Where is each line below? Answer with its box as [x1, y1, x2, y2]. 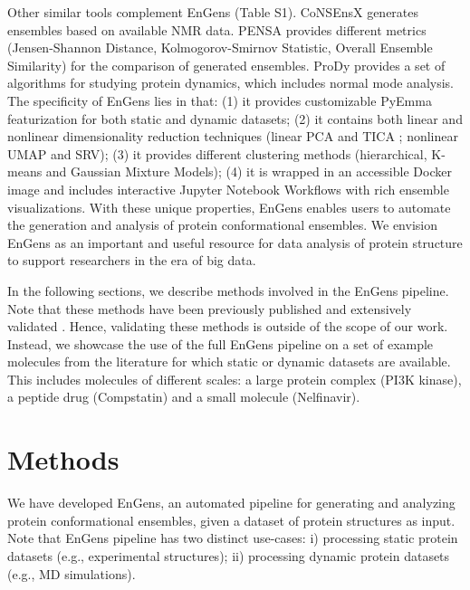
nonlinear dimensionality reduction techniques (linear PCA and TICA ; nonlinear [7, 127, 458, 146]
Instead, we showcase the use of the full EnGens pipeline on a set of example [7, 334, 434, 353]
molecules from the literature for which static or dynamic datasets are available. [7, 352, 451, 371]
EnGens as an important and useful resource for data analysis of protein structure [7, 233, 463, 252]
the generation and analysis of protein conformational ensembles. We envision [7, 215, 437, 234]
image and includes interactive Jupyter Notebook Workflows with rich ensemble [7, 179, 449, 198]
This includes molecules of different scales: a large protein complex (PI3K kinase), [7, 369, 462, 388]
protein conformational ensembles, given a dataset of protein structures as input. [7, 510, 456, 529]
